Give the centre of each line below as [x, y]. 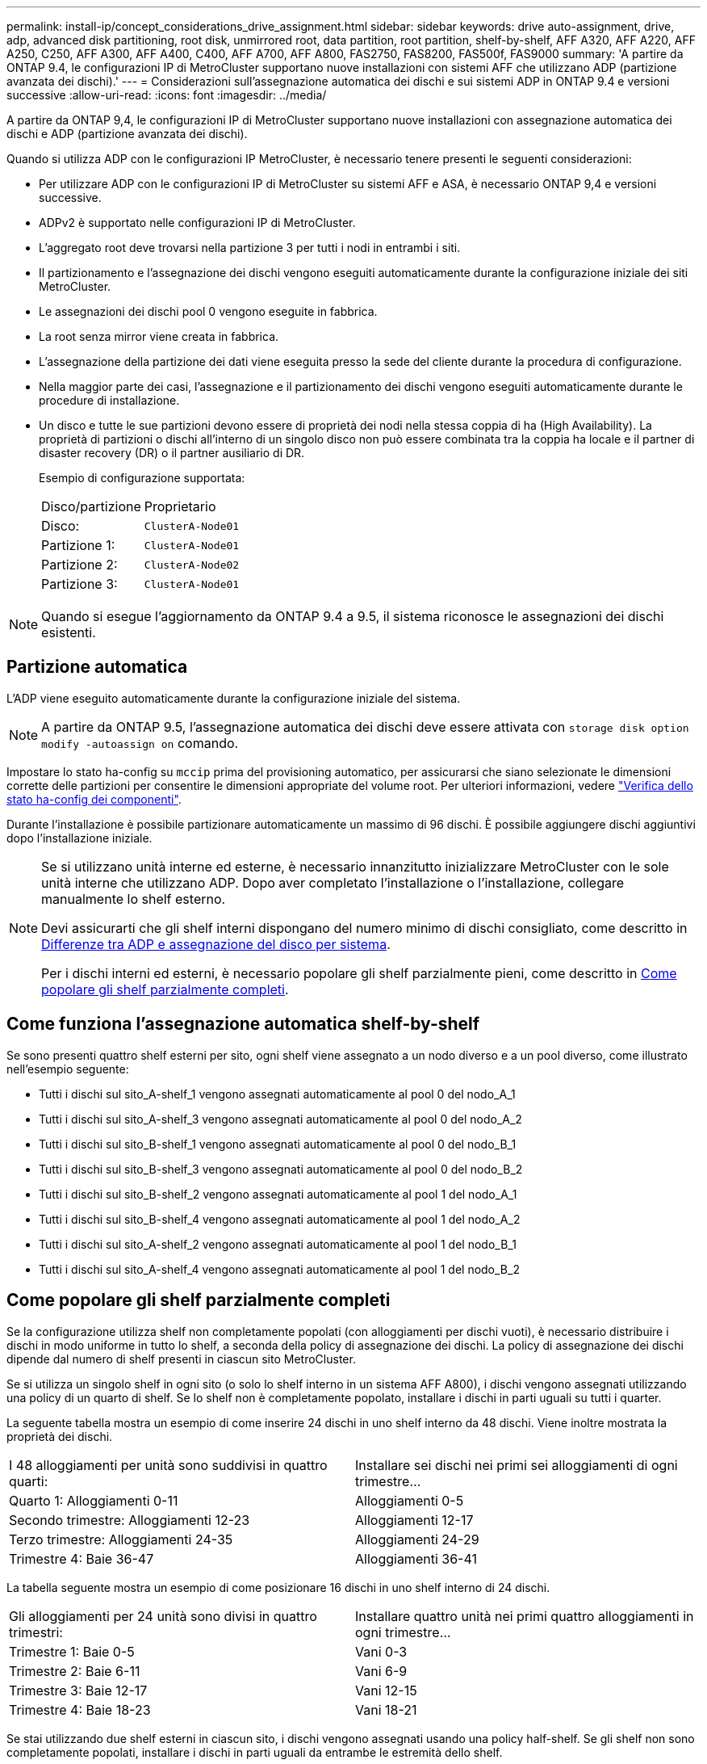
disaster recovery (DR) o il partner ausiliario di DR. [172, 453]
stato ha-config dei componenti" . [94, 799]
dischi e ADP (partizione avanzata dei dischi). [127, 134]
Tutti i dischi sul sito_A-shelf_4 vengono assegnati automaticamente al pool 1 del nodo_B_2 [279, 1269]
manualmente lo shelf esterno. [134, 899]
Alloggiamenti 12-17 [414, 1520]
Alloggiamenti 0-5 [410, 1500]
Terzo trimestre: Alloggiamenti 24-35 [121, 1539]
